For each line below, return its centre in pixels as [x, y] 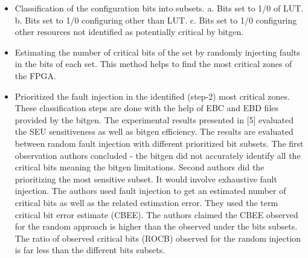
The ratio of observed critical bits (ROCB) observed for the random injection [158, 238]
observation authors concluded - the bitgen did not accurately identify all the [158, 155]
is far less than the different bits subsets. [90, 250]
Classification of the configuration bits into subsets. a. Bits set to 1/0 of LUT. [159, 8]
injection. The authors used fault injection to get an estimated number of [150, 191]
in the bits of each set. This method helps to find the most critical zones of [153, 64]
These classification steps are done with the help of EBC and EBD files [147, 108]
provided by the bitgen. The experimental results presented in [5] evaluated [154, 119]
